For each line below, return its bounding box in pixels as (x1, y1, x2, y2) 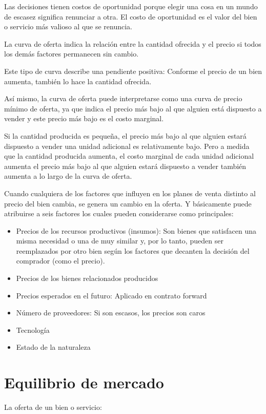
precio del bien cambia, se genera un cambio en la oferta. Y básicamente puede (4, 198, 252, 209)
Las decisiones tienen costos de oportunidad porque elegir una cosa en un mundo (4, 1, 258, 11)
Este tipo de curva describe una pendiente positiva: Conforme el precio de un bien (4, 65, 262, 76)
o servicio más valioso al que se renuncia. (4, 21, 133, 32)
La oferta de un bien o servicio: (4, 402, 102, 412)
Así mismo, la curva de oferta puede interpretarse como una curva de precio (4, 93, 242, 104)
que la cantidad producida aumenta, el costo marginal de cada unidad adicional (4, 150, 254, 161)
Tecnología (16, 324, 50, 335)
